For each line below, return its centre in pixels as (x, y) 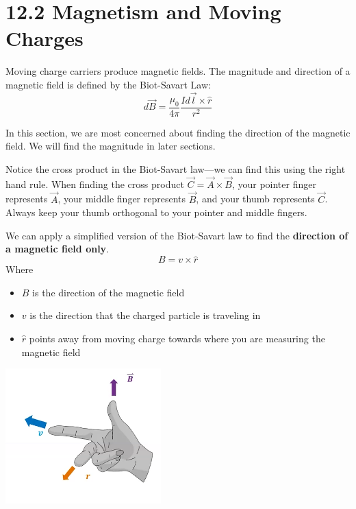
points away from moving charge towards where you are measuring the (177, 338)
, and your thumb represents (255, 199)
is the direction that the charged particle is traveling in (145, 315)
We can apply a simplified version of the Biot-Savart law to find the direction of (177, 235)
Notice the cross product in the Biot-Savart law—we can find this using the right (176, 168)
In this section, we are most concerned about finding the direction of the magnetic (178, 132)
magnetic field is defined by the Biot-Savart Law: (108, 84)
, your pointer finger (274, 184)
